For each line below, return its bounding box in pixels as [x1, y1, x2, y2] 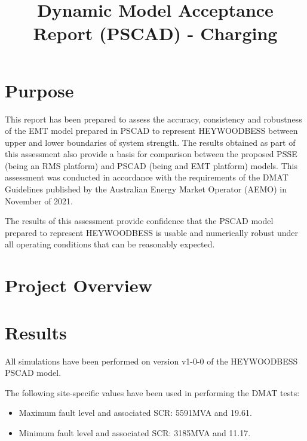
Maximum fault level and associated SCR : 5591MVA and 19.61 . [19, 406, 252, 419]
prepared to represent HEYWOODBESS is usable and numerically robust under [5, 226, 299, 238]
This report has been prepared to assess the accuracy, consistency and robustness [5, 112, 302, 125]
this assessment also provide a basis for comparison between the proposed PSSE [5, 148, 297, 160]
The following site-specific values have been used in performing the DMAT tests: [5, 386, 300, 399]
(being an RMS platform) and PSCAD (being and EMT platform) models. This [5, 159, 297, 171]
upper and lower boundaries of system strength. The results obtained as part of [5, 136, 296, 148]
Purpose [5, 78, 74, 102]
